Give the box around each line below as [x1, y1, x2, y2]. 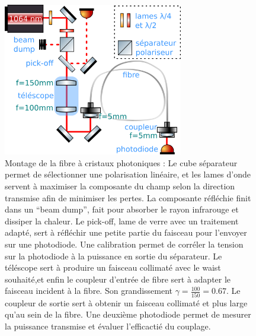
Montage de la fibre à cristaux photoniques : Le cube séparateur [5, 156, 238, 169]
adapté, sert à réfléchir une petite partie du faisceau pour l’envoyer [5, 226, 247, 239]
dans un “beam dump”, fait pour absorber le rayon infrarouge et [5, 203, 239, 215]
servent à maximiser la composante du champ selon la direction [5, 179, 235, 192]
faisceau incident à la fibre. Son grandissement [5, 284, 173, 297]
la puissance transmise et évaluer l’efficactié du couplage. [5, 319, 211, 332]
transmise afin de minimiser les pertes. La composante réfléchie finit [5, 191, 251, 204]
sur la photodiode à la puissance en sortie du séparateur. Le [5, 249, 222, 262]
